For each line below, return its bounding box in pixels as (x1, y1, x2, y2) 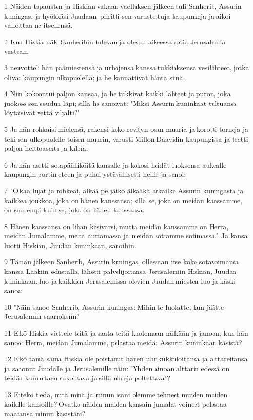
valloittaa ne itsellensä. (4, 20, 73, 30)
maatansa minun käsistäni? (4, 408, 86, 419)
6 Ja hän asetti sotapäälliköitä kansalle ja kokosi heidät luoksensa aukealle (4, 159, 227, 169)
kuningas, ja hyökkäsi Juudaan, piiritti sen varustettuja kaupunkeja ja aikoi (4, 10, 231, 21)
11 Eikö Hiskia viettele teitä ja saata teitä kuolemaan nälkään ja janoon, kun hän (4, 328, 248, 338)
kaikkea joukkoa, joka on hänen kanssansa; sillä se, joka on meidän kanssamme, (4, 195, 243, 205)
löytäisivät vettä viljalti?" (4, 107, 80, 118)
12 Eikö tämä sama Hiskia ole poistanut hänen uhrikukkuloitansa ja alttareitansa (4, 354, 248, 364)
